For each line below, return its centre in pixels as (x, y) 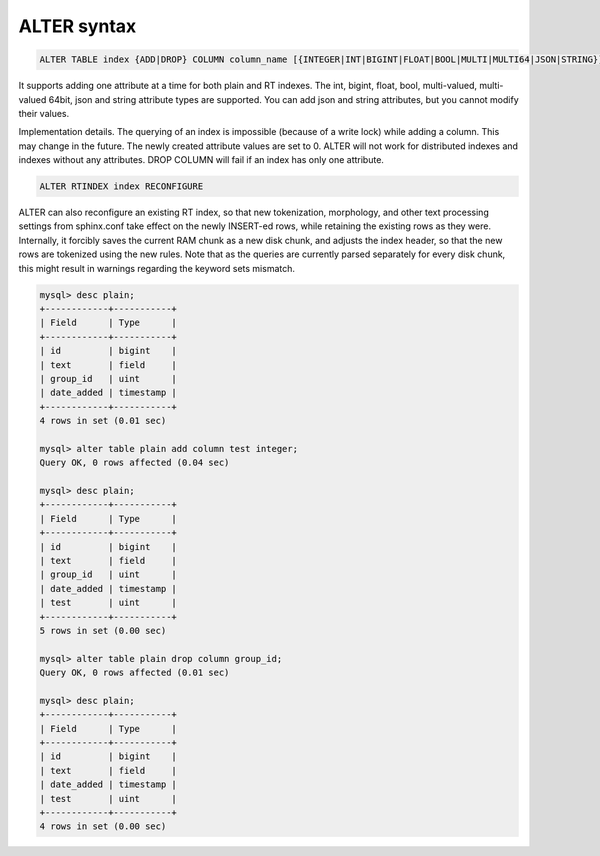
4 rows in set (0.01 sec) (103, 421)
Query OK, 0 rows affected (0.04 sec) (134, 463)
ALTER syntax (77, 26)
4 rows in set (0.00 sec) (103, 826)
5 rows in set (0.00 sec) (103, 630)
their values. (44, 113)
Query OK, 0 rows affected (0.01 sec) (134, 673)
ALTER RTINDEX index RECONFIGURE (121, 186)
